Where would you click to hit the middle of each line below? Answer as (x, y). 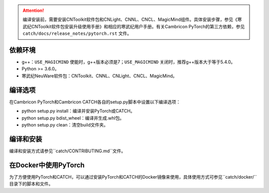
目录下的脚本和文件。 (31, 184)
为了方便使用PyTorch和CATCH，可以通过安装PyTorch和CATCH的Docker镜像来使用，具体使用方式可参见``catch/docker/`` (133, 177)
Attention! (33, 10)
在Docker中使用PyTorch (47, 165)
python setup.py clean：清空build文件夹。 (65, 125)
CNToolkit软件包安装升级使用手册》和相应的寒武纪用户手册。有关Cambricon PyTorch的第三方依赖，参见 (138, 26)
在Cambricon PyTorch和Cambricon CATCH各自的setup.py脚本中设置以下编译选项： (95, 102)
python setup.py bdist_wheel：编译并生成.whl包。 (73, 118)
